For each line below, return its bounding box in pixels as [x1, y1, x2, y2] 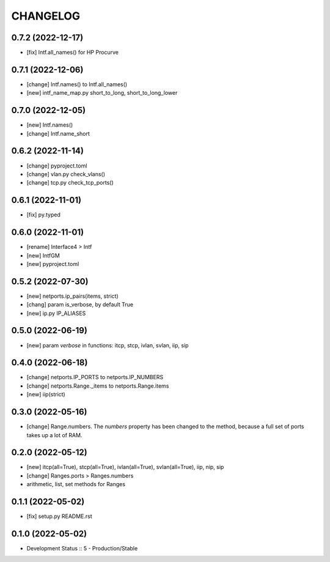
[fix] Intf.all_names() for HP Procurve [26, 49, 119, 56]
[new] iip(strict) [26, 391, 65, 398]
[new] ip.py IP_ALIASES [26, 309, 86, 317]
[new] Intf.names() [26, 121, 73, 128]
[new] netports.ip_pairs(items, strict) [26, 292, 119, 300]
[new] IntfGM [26, 251, 61, 259]
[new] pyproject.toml [26, 260, 79, 267]
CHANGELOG [11, 9, 81, 23]
